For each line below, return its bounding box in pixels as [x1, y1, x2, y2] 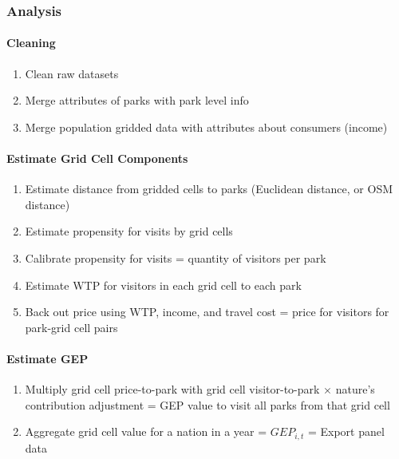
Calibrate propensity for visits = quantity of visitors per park [25, 250, 326, 266]
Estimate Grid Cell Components [6, 150, 188, 167]
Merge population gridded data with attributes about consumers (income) [25, 118, 388, 135]
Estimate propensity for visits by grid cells [25, 223, 233, 239]
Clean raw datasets [25, 65, 119, 81]
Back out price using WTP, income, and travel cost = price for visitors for [25, 303, 389, 320]
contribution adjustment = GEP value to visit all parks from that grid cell [25, 396, 390, 413]
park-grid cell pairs [25, 319, 118, 335]
